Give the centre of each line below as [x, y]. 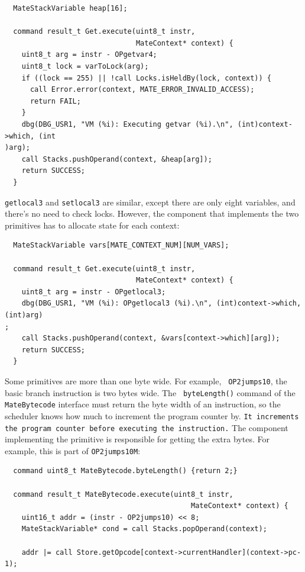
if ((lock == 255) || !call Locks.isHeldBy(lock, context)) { [147, 78]
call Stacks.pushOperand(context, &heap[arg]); [117, 159]
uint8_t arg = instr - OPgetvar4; [89, 55]
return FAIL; [55, 101]
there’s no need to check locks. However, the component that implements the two [152, 213]
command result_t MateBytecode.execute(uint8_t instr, [123, 494]
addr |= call [47, 552]
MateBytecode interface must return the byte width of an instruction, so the [143, 404]
